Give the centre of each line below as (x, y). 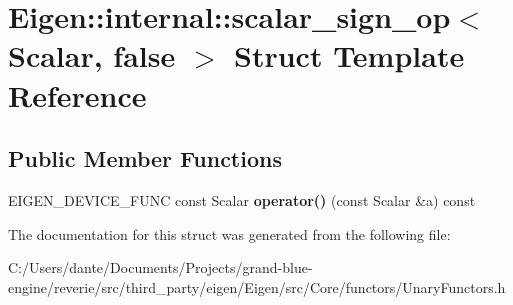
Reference (77, 94)
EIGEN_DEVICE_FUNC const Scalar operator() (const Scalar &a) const (242, 199)
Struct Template (349, 55)
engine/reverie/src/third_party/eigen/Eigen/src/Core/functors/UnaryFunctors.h (257, 286)
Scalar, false (92, 55)
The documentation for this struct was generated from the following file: (229, 233)
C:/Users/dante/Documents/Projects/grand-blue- (160, 267)
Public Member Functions (145, 158)
